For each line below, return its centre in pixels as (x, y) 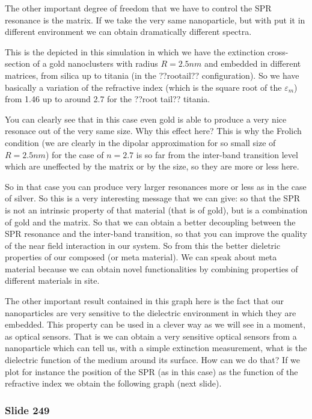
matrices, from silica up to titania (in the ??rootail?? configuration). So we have (152, 75)
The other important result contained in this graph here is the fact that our (145, 301)
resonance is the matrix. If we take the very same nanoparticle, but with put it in (155, 20)
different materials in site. (52, 280)
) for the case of (75, 154)
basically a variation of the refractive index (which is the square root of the (143, 87)
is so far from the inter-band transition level (217, 154)
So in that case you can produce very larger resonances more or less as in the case (156, 186)
